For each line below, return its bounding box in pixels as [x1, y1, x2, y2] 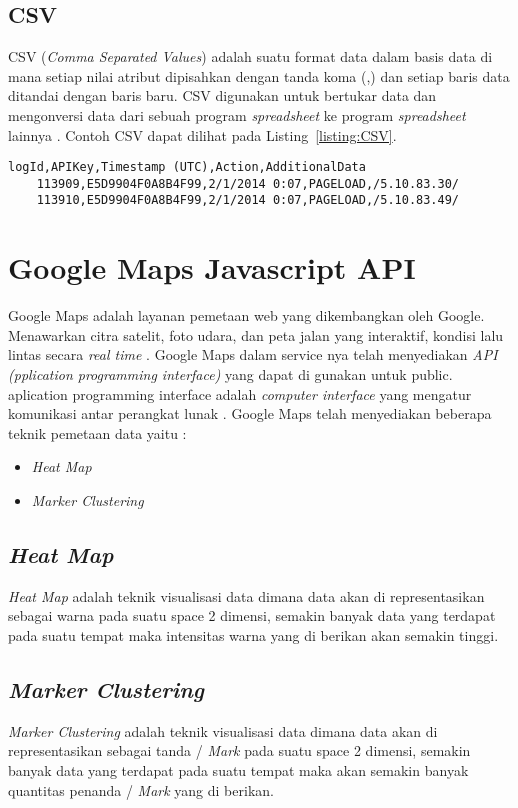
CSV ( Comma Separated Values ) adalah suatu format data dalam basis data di [8, 46, 493, 67]
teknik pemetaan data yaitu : [8, 422, 187, 443]
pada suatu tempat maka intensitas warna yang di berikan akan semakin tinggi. [8, 625, 499, 645]
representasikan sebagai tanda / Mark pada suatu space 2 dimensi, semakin [8, 740, 471, 761]
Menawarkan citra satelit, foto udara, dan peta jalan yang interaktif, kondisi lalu [8, 324, 504, 345]
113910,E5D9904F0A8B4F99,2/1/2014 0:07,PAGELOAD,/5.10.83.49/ [36, 193, 460, 208]
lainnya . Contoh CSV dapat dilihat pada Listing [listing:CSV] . [8, 124, 397, 145]
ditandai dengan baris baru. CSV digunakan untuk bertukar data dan [8, 85, 437, 106]
